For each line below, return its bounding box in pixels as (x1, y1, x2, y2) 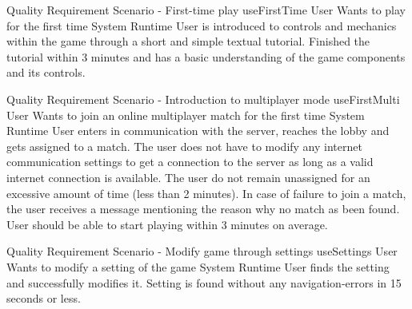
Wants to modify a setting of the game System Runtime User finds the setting (6, 258, 390, 275)
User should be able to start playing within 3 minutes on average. (6, 216, 328, 232)
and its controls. (6, 64, 86, 81)
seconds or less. (6, 290, 81, 307)
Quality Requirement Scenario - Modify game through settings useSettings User (6, 243, 398, 259)
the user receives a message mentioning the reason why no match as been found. (6, 200, 400, 217)
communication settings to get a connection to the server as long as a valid (6, 153, 374, 170)
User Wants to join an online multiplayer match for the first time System (6, 106, 365, 123)
